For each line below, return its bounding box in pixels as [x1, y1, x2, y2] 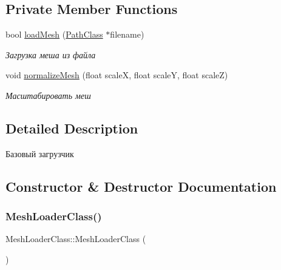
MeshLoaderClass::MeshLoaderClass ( [5, 232, 146, 245]
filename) [110, 28, 144, 41]
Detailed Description [5, 118, 138, 137]
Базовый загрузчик [5, 147, 74, 160]
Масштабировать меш [5, 89, 91, 101]
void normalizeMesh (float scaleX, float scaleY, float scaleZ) [5, 69, 228, 81]
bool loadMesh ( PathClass [5, 28, 103, 41]
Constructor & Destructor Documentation [5, 177, 277, 195]
